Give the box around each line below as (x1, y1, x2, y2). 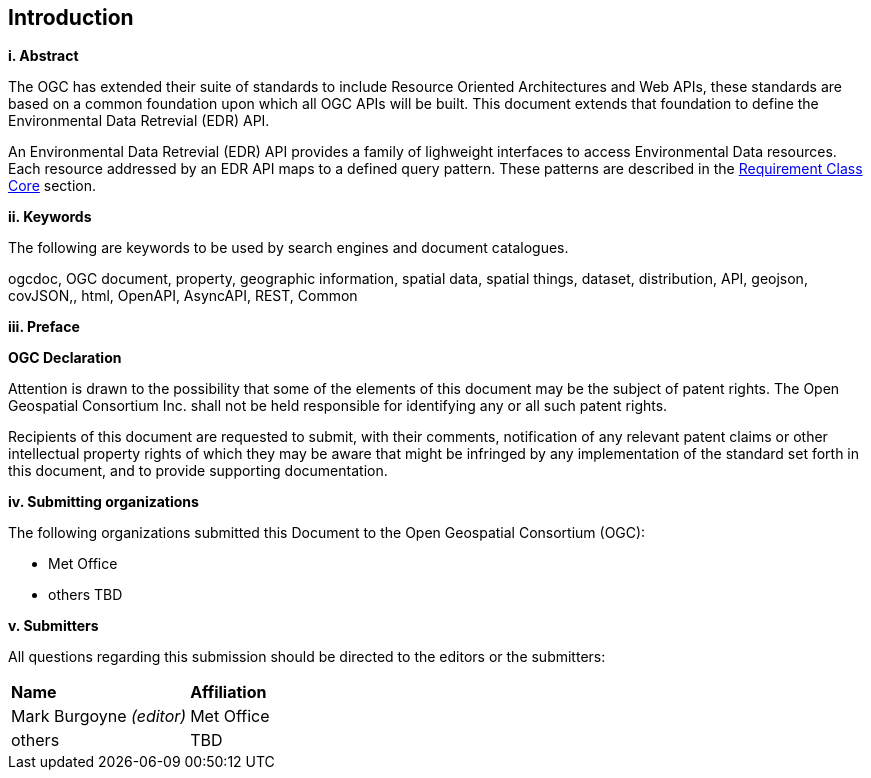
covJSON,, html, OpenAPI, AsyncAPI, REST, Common (8, 287, 358, 305)
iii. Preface (8, 318, 80, 336)
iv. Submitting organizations (8, 493, 199, 511)
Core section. (8, 177, 96, 195)
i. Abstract (8, 47, 79, 65)
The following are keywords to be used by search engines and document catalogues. (8, 239, 569, 257)
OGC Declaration (8, 349, 122, 367)
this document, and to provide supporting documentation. (8, 462, 388, 480)
